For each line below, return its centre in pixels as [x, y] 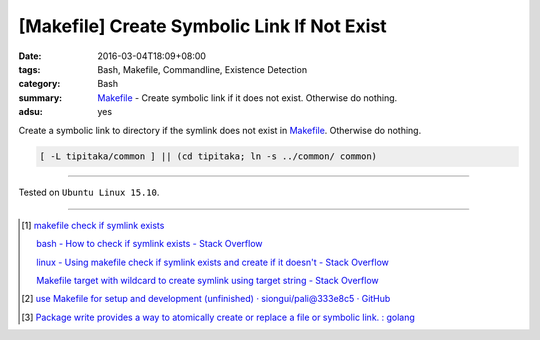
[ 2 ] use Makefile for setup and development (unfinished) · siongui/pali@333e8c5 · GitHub [206, 299]
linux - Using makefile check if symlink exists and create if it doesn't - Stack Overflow [213, 262]
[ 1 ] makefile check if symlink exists [93, 225]
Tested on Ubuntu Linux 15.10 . [89, 192]
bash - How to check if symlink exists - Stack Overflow [149, 244]
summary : [40, 97]
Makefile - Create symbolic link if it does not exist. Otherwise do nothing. [247, 97]
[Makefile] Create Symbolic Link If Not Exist [202, 26]
